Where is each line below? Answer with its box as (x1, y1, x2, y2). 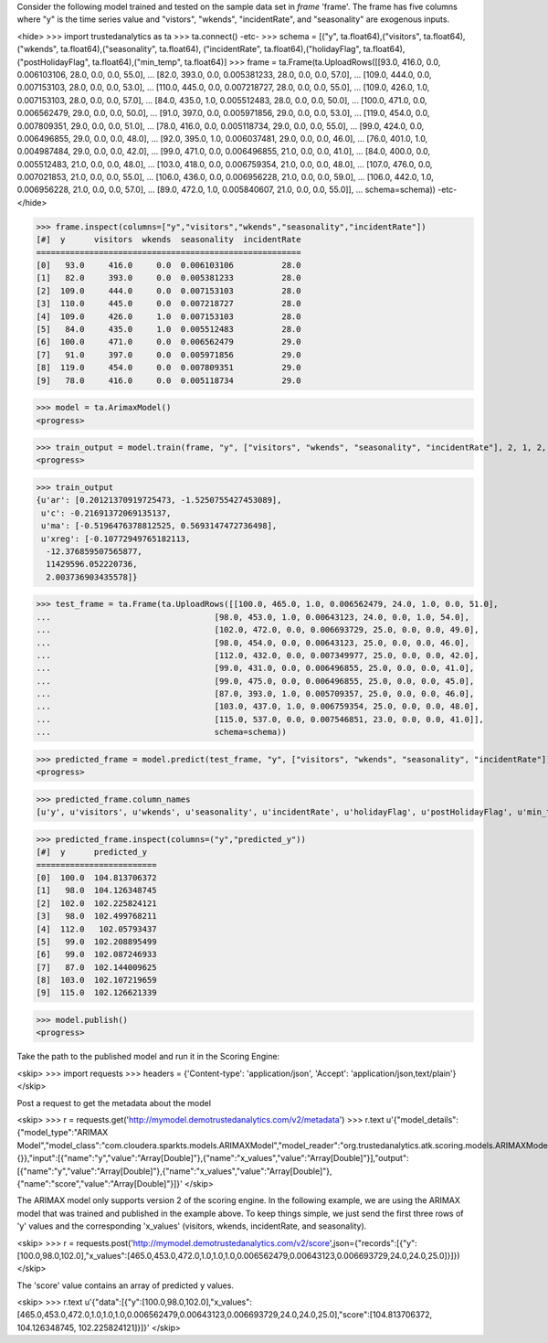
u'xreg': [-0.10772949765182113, (41, 533, 191, 544)
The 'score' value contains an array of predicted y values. (16, 1280, 235, 1291)
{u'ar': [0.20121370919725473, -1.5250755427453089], (36, 495, 282, 506)
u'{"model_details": (385, 1114, 458, 1124)
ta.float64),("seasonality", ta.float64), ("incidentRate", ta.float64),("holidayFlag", (60, 44, 362, 55)
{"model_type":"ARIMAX (16, 1127, 109, 1138)
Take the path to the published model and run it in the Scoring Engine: (16, 1051, 280, 1062)
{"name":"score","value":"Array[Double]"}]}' (16, 1178, 183, 1188)
